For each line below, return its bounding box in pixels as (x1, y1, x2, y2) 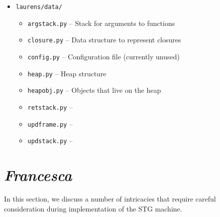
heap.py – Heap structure (27, 68, 107, 78)
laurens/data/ (15, 3, 62, 10)
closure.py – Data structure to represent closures (27, 34, 181, 45)
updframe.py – (27, 118, 73, 129)
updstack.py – (27, 135, 73, 146)
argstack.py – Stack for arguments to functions (27, 17, 175, 28)
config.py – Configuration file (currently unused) (27, 51, 180, 61)
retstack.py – (27, 101, 73, 112)
